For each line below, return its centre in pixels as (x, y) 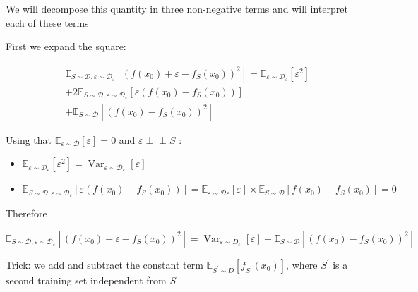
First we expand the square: (66, 46)
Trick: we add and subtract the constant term (104, 264)
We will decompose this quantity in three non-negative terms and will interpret (177, 8)
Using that (29, 139)
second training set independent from (86, 280)
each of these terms (47, 22)
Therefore (26, 213)
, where (302, 264)
